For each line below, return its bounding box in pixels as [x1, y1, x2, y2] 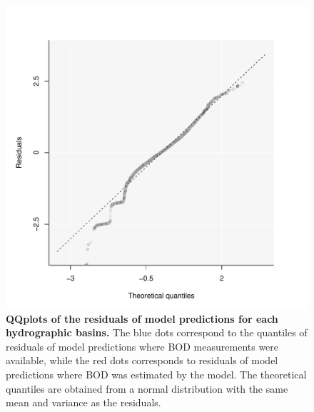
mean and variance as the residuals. [6, 395, 161, 410]
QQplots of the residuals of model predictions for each [6, 311, 278, 326]
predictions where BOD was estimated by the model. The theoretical [6, 366, 307, 381]
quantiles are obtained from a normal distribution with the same [6, 381, 288, 396]
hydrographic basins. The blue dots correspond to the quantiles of [6, 325, 308, 340]
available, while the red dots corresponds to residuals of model [6, 353, 278, 368]
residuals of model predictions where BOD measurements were [6, 338, 279, 353]
